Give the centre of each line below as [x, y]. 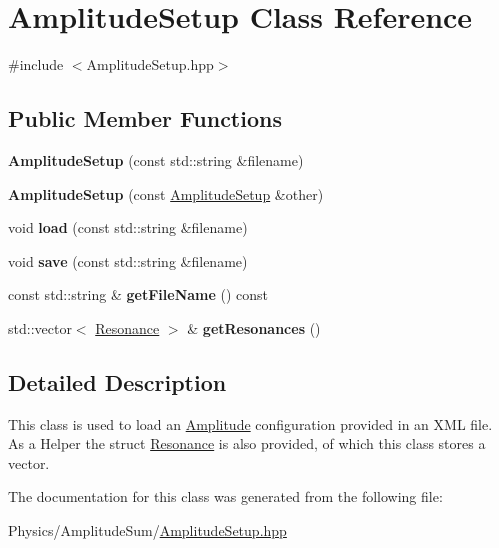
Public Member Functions [145, 118]
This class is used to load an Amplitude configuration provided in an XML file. [250, 423]
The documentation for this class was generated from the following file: [225, 496]
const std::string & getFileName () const [138, 294]
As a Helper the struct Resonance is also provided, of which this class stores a [247, 443]
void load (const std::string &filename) [128, 227]
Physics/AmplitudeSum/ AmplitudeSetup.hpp [147, 530]
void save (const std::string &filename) [128, 260]
